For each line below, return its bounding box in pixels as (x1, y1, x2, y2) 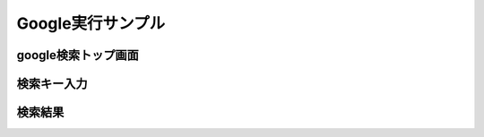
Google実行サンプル (16, 13, 166, 33)
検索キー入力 (16, 76, 88, 91)
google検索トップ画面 (16, 47, 139, 63)
